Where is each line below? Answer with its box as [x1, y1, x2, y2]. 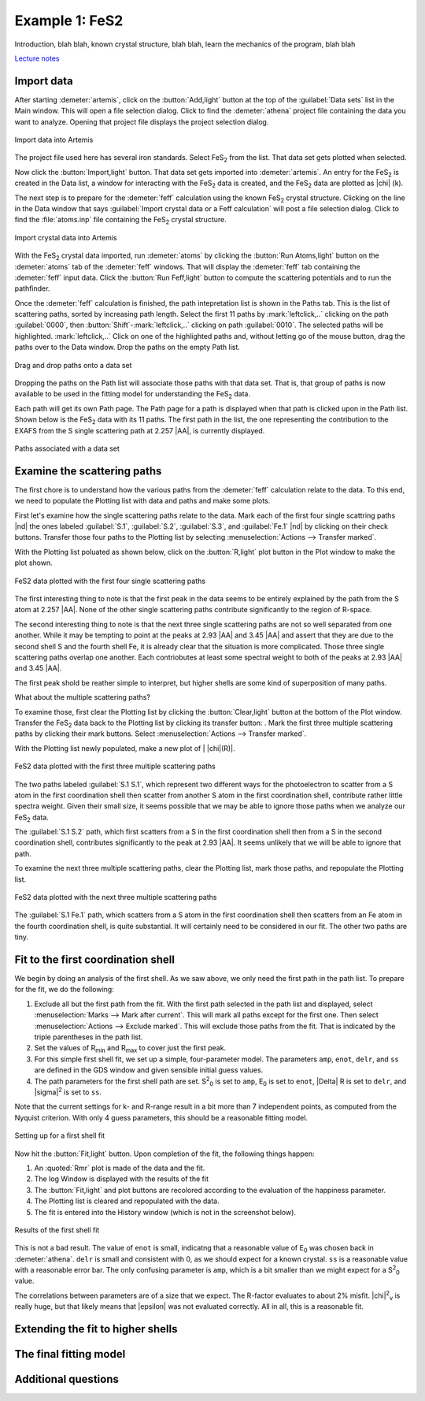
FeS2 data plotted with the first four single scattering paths [14, 576, 206, 585]
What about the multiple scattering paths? [14, 693, 151, 702]
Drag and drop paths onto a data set [14, 360, 132, 370]
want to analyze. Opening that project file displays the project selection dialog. [14, 117, 269, 126]
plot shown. [14, 558, 53, 567]
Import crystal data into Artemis [14, 232, 117, 242]
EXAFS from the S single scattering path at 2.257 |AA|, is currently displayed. [14, 426, 265, 435]
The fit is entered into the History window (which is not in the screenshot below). [34, 1207, 297, 1217]
